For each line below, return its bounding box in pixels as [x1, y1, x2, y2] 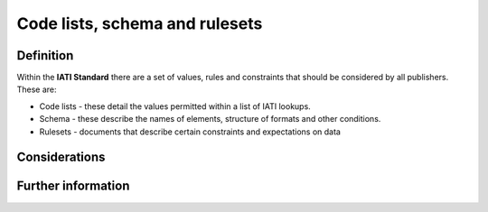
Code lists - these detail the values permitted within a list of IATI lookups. [39, 100, 311, 112]
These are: [16, 84, 58, 95]
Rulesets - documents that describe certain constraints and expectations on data [39, 126, 341, 137]
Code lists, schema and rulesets [16, 14, 263, 33]
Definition [16, 48, 74, 63]
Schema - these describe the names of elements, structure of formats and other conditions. [39, 114, 381, 124]
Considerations [16, 150, 106, 165]
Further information [16, 179, 130, 194]
